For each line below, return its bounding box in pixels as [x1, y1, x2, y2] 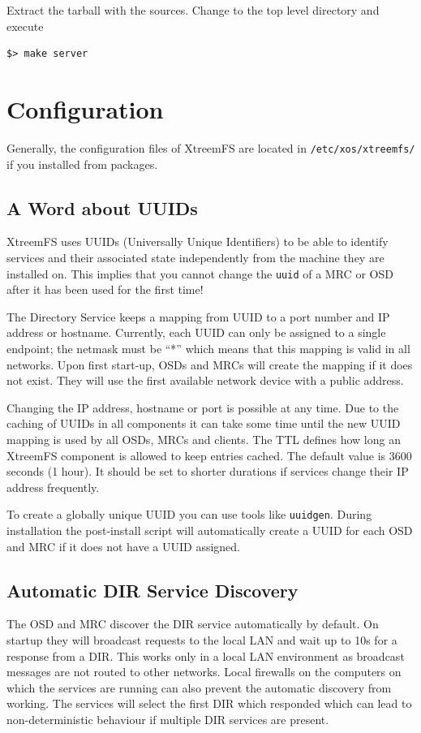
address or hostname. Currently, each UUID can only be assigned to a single [6, 324, 386, 341]
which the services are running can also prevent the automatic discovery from [6, 679, 392, 696]
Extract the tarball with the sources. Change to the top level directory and [6, 2, 380, 18]
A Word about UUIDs [6, 195, 198, 220]
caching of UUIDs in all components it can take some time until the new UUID [6, 415, 401, 432]
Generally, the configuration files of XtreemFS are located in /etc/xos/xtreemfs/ [6, 139, 415, 156]
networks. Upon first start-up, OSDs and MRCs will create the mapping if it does [6, 356, 413, 373]
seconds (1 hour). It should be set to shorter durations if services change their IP [6, 463, 409, 480]
